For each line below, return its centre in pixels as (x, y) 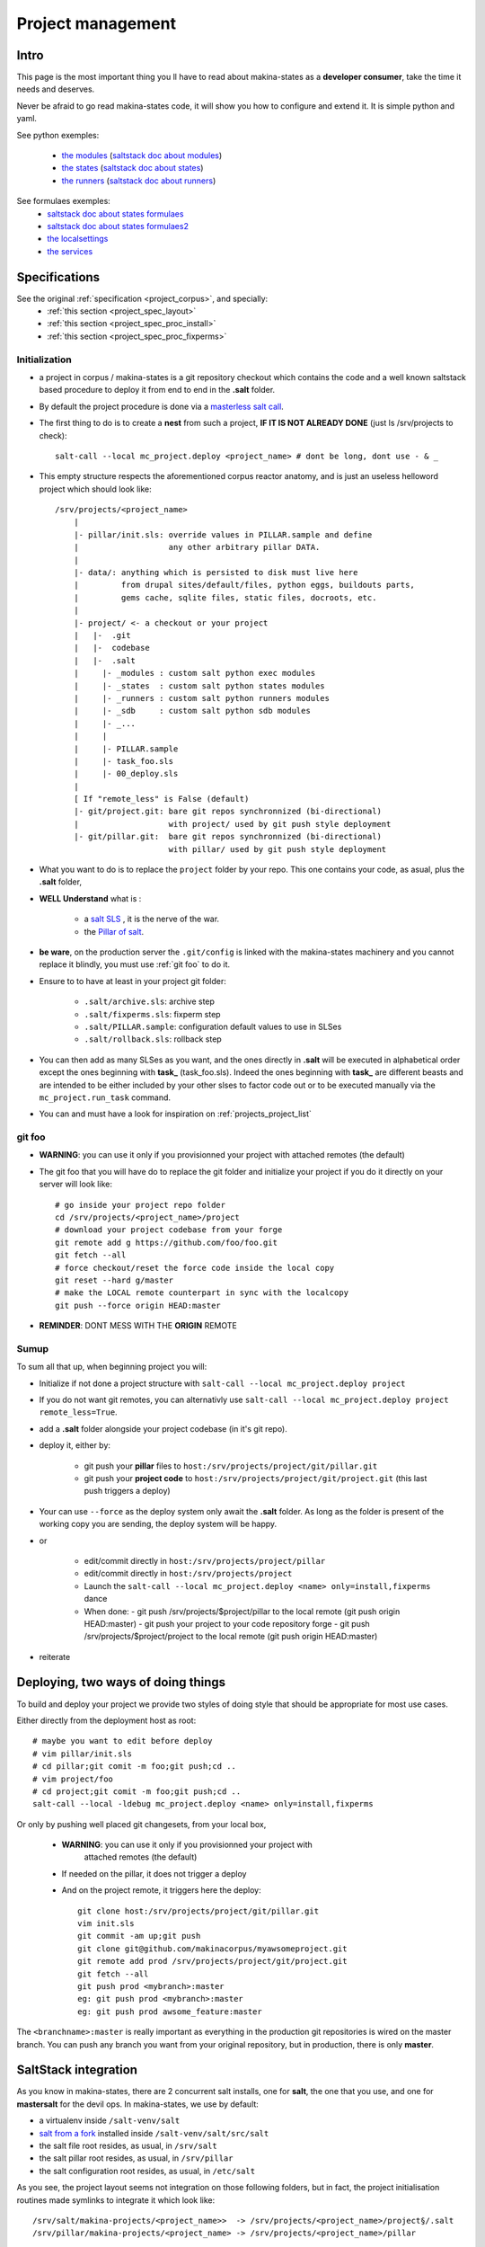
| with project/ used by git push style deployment (232, 824)
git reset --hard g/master (115, 1280)
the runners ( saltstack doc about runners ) (139, 181)
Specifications (58, 277)
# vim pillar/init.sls (83, 1754)
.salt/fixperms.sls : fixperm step (152, 1014)
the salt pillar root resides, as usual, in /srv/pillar (136, 2158)
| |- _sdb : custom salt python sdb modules (192, 711)
